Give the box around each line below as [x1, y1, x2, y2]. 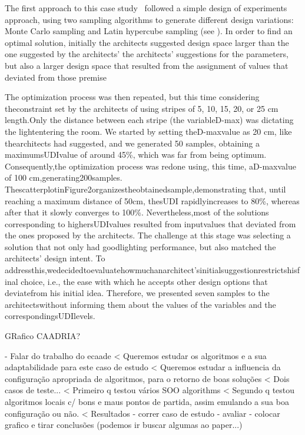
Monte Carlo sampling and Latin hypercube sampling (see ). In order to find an [5, 25, 293, 37]
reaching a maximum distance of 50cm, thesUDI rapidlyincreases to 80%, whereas [5, 194, 300, 207]
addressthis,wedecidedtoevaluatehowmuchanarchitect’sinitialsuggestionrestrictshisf [5, 264, 300, 276]
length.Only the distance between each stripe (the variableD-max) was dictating [5, 114, 294, 126]
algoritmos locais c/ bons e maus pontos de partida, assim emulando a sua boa [5, 396, 289, 407]
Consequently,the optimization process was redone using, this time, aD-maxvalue [5, 160, 296, 172]
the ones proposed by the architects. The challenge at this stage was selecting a [5, 229, 291, 241]
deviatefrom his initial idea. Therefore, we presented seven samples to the [5, 287, 270, 299]
